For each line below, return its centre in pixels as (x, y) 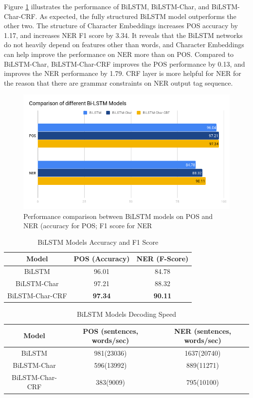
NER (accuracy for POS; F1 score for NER (88, 226)
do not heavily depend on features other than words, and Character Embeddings (124, 45)
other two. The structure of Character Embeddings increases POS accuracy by (121, 26)
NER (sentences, (203, 331)
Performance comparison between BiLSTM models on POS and (118, 216)
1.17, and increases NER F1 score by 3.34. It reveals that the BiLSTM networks (123, 35)
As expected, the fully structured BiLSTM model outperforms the (138, 16)
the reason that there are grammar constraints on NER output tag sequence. (118, 82)
